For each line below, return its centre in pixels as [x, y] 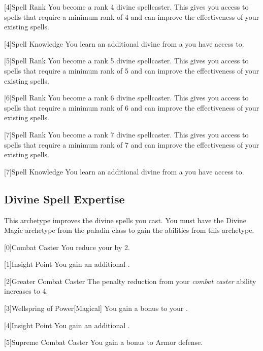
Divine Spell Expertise [64, 199]
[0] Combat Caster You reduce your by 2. [67, 247]
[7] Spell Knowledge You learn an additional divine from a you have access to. [124, 171]
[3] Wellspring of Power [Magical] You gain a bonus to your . [96, 308]
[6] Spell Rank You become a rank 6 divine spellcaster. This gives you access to [126, 98]
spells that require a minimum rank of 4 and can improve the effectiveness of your [132, 16]
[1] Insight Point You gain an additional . [67, 264]
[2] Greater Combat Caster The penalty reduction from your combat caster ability [130, 281]
